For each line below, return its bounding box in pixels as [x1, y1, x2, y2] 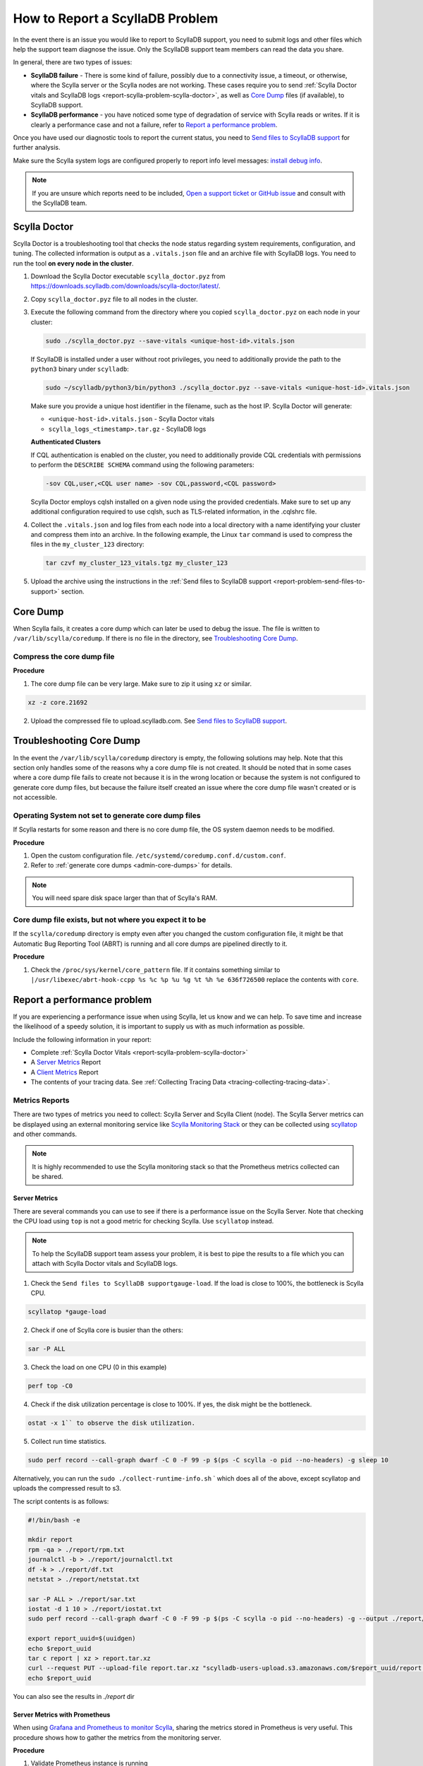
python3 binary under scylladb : [30, 365, 130, 374]
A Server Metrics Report [30, 1058, 102, 1067]
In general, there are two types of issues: [13, 58, 133, 66]
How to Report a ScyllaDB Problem [13, 11, 219, 26]
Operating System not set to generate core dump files [13, 810, 201, 820]
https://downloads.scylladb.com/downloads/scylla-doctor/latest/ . [30, 282, 221, 290]
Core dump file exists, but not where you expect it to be [13, 915, 207, 925]
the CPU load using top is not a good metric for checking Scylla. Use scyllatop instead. [13, 1217, 274, 1226]
